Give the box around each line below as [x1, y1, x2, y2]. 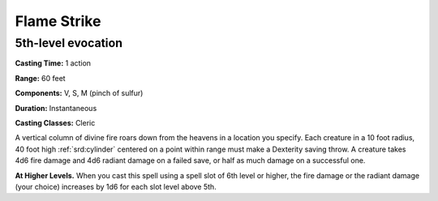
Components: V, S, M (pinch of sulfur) [15, 88, 144, 98]
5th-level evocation [15, 36, 123, 50]
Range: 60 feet [15, 73, 66, 83]
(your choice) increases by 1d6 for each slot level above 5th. [15, 182, 217, 191]
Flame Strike [15, 12, 101, 30]
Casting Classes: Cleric [15, 118, 96, 127]
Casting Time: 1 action [15, 58, 92, 68]
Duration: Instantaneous [15, 103, 97, 113]
